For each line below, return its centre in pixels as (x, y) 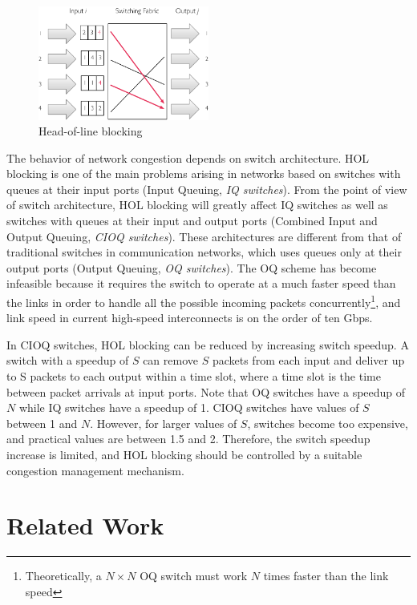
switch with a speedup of (68, 360)
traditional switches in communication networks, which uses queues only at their (204, 252)
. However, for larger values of (164, 423)
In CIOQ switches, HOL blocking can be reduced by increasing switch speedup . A (208, 344)
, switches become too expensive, (328, 423)
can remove (170, 360)
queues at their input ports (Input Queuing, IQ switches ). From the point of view (207, 189)
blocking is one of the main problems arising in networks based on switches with (204, 173)
